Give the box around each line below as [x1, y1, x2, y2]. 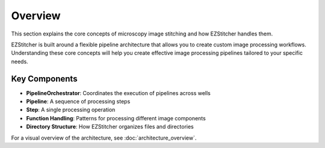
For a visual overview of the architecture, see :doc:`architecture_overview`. [11, 134, 197, 141]
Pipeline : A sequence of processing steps [26, 98, 131, 105]
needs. [11, 58, 28, 65]
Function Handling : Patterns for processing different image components [26, 114, 206, 122]
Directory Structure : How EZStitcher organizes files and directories [26, 123, 194, 131]
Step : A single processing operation [26, 106, 116, 114]
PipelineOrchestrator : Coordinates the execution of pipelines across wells [26, 89, 211, 96]
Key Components [11, 73, 78, 84]
